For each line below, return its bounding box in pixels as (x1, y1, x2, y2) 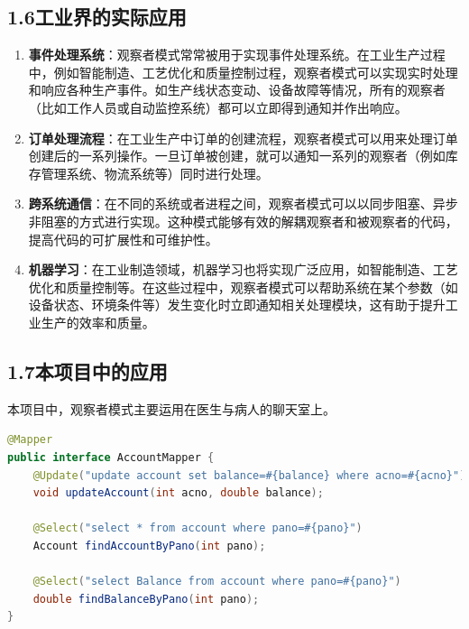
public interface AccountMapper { (7, 450, 215, 464)
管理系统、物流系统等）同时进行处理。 (41, 163, 269, 182)
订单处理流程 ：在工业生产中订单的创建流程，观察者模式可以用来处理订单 (28, 128, 458, 147)
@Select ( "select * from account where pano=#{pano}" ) (32, 522, 363, 535)
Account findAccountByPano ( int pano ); (32, 539, 266, 552)
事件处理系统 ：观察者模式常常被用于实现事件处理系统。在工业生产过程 (28, 45, 446, 64)
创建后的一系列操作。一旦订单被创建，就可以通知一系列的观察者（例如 (28, 146, 446, 165)
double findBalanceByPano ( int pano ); (32, 592, 260, 606)
